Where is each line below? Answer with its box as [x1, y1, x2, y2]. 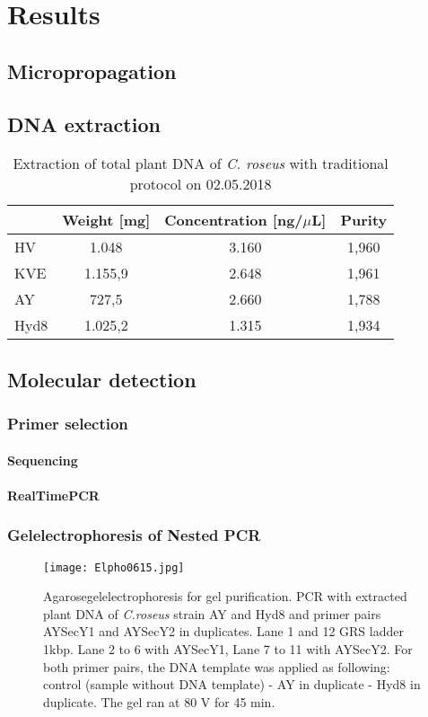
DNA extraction [7, 110, 161, 137]
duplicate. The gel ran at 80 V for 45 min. [43, 692, 275, 711]
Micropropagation [7, 57, 177, 84]
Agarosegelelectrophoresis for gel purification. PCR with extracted [43, 587, 407, 606]
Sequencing [7, 450, 78, 469]
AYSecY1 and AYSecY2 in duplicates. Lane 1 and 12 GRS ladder [43, 622, 404, 641]
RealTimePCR [7, 485, 100, 504]
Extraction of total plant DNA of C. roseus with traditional [13, 153, 389, 174]
